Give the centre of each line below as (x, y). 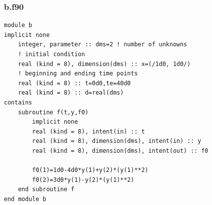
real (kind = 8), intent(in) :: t (89, 131)
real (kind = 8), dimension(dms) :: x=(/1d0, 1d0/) (104, 64)
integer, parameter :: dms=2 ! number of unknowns (103, 45)
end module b (25, 199)
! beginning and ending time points (78, 74)
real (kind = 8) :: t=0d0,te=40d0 (74, 83)
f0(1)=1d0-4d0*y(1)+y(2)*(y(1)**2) (90, 170)
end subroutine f (46, 189)
